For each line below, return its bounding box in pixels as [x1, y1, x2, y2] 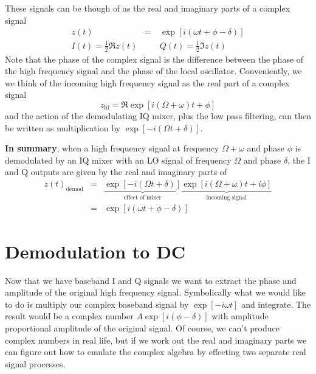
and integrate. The [241, 297, 311, 310]
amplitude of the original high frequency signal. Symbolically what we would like [5, 286, 306, 299]
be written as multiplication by [5, 121, 120, 134]
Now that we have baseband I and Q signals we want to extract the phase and [5, 274, 297, 286]
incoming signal [206, 194, 247, 201]
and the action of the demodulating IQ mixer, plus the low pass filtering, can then [5, 109, 311, 122]
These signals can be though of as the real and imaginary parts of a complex [5, 2, 290, 14]
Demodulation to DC [5, 238, 186, 263]
